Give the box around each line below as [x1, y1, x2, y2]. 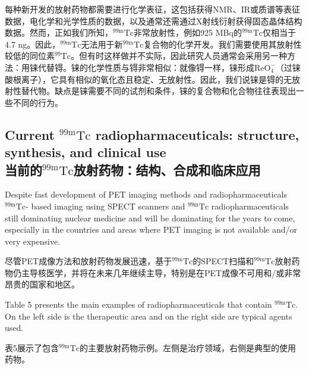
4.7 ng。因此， [5, 37, 61, 50]
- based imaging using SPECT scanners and [26, 199, 185, 212]
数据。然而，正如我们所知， [5, 26, 113, 39]
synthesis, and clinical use [5, 143, 166, 161]
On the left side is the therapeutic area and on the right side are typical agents [5, 309, 292, 322]
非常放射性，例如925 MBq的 [134, 26, 242, 39]
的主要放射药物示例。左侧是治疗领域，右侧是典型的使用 [80, 341, 297, 354]
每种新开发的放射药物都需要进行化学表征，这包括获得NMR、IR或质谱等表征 [5, 3, 300, 15]
